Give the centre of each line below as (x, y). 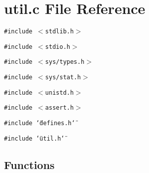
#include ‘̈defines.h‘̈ (40, 123)
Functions (29, 164)
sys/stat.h (63, 78)
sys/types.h (65, 62)
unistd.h (60, 92)
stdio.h (58, 47)
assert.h (60, 108)
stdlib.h (60, 32)
